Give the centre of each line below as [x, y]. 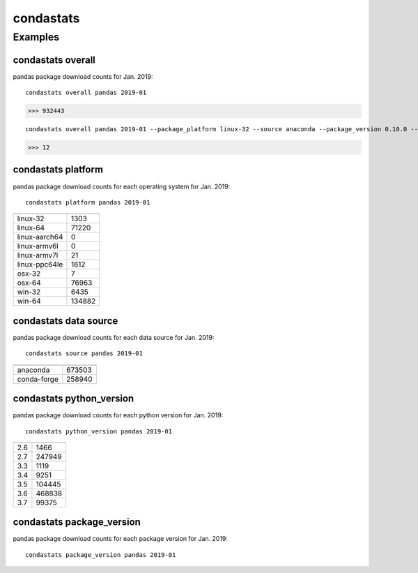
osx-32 [29, 274]
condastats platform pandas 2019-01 [88, 202]
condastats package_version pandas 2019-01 [101, 555]
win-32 [29, 292]
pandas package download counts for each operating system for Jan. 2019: [122, 186]
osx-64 [29, 283]
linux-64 [31, 228]
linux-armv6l [38, 246]
